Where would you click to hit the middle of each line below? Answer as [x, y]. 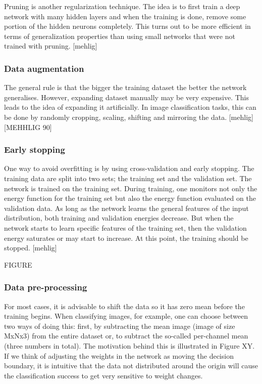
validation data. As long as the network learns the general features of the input [126, 208]
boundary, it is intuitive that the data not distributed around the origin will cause [131, 366]
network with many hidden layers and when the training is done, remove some [125, 16]
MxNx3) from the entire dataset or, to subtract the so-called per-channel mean [126, 336]
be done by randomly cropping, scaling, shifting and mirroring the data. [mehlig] [129, 117]
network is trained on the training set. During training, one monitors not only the [131, 188]
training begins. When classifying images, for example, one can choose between [126, 316]
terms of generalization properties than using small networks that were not [120, 36]
